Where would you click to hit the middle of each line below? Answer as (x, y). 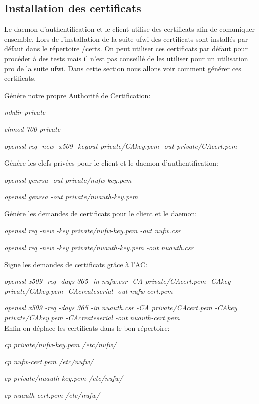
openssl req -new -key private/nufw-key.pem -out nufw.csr (92, 230)
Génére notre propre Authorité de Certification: (77, 95)
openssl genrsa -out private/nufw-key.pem (68, 179)
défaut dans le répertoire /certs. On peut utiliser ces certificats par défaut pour (126, 49)
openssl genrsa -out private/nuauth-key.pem (71, 196)
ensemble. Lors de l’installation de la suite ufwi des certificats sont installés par (126, 38)
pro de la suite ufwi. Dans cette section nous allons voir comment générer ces (123, 68)
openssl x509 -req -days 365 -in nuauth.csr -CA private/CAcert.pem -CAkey (121, 308)
